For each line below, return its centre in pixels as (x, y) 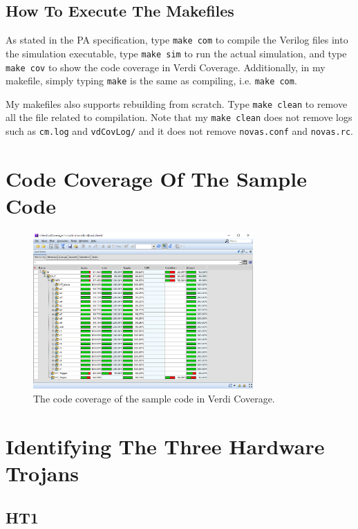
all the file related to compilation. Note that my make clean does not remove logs (179, 117)
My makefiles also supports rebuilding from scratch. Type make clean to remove (177, 103)
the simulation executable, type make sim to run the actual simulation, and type (176, 53)
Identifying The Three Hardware (165, 446)
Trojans (43, 473)
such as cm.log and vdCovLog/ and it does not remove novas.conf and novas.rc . (179, 131)
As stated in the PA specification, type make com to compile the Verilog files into (177, 40)
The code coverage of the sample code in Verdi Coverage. (154, 399)
